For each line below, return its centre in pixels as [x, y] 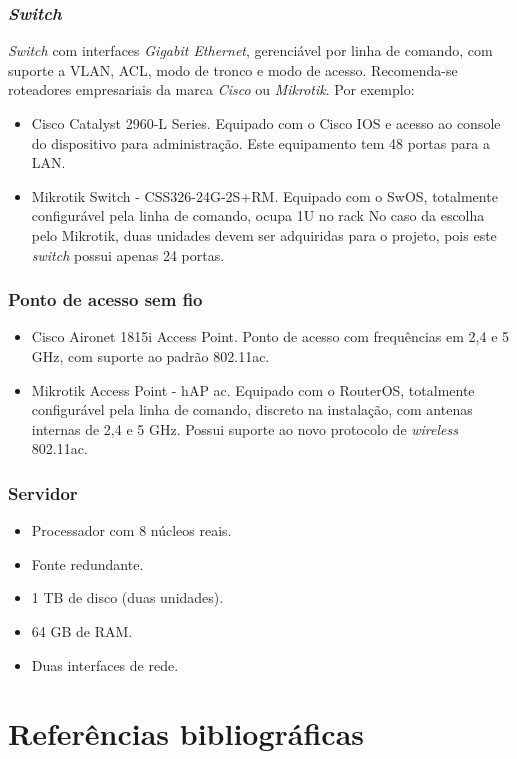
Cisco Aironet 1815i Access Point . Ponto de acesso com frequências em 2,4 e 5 [270, 336]
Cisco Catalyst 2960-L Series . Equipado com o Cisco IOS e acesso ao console [266, 123]
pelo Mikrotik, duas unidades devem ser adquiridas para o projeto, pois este [264, 234]
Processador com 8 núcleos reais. [131, 530]
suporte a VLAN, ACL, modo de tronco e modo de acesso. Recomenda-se [233, 69]
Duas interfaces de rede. [105, 664]
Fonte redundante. [87, 563]
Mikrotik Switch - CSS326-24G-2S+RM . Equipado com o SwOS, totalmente [264, 195]
